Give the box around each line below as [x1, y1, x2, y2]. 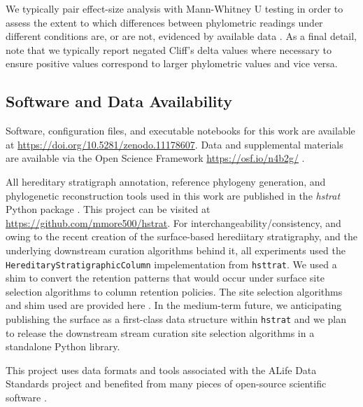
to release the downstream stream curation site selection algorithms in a [6, 325, 315, 340]
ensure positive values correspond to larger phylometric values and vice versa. [6, 56, 338, 71]
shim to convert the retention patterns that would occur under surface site [6, 270, 325, 285]
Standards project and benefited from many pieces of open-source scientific [6, 376, 327, 391]
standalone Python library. [6, 339, 120, 354]
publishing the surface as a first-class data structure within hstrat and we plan [6, 311, 346, 326]
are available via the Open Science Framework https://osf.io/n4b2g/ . [6, 151, 305, 165]
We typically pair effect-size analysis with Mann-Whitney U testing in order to [6, 1, 343, 15]
